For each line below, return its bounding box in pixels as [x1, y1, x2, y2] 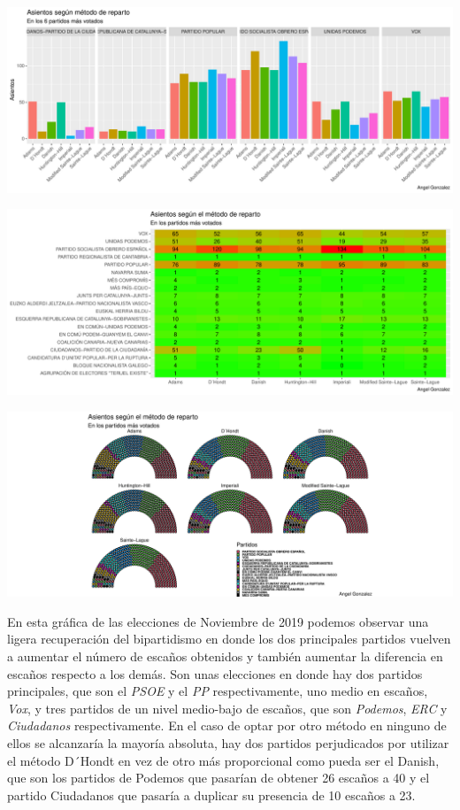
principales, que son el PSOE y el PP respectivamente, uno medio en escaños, [7, 682, 428, 700]
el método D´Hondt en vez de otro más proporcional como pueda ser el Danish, [7, 751, 440, 769]
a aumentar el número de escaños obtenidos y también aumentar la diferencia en [7, 646, 443, 665]
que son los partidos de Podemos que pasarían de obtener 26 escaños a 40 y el [7, 768, 430, 787]
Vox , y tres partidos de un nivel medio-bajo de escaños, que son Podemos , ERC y [7, 698, 448, 717]
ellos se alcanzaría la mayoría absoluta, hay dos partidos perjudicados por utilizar [7, 733, 449, 752]
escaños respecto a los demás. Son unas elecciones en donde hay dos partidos [7, 664, 423, 683]
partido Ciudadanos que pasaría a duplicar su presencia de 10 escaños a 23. [7, 785, 416, 804]
